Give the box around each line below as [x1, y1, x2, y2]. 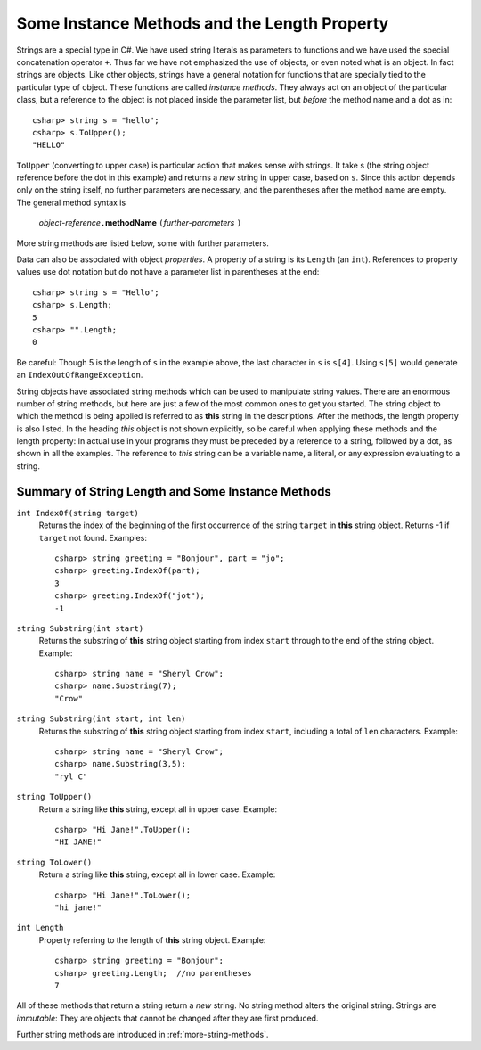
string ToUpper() [16, 792, 93, 802]
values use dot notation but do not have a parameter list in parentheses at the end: [16, 267, 320, 277]
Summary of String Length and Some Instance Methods [16, 484, 331, 499]
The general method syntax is [16, 197, 126, 208]
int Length [16, 923, 64, 933]
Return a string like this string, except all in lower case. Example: [38, 869, 276, 880]
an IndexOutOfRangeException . [16, 370, 143, 381]
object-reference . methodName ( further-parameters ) [38, 217, 242, 228]
